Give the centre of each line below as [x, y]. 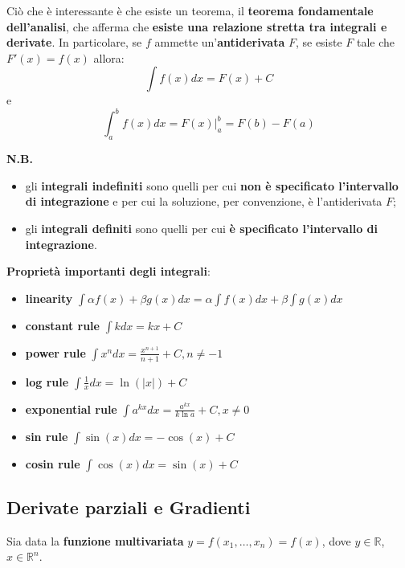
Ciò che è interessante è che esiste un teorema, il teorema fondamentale [190, 10]
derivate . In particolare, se [74, 42]
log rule [47, 381]
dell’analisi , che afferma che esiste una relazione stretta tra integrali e [197, 26]
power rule [55, 352]
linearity [49, 298]
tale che [376, 42]
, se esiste [319, 42]
